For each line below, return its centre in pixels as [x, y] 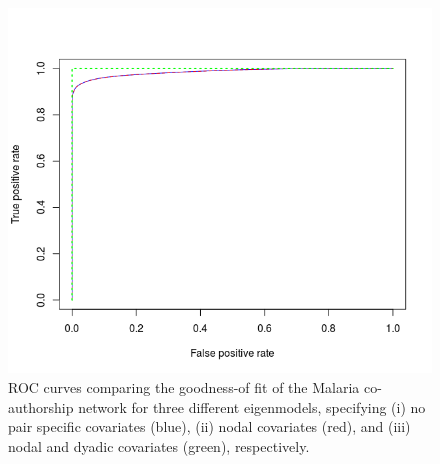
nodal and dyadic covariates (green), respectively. [159, 445]
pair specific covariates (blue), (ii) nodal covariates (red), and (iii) [209, 426]
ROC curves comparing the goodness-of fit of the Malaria [184, 386]
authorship [41, 406]
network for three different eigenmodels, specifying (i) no [252, 406]
